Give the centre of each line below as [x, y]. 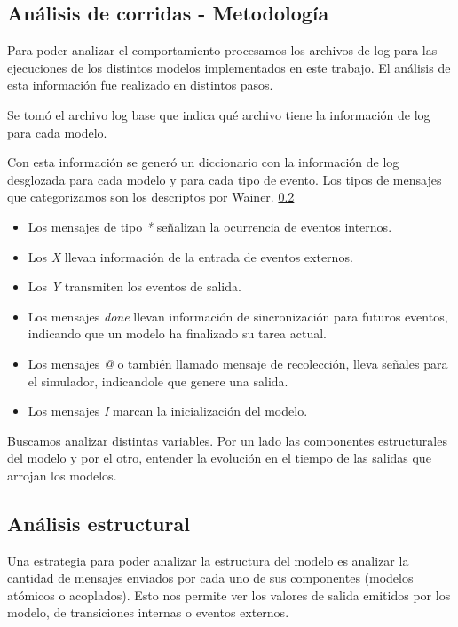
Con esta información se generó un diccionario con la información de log [203, 162]
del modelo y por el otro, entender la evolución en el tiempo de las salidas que [219, 458]
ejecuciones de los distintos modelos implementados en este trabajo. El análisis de [229, 67]
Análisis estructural [99, 523]
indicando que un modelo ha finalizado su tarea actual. [177, 333]
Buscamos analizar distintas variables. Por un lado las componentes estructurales [227, 440]
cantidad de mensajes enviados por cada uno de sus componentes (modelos [210, 578]
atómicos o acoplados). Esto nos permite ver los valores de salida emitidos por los [229, 595]
